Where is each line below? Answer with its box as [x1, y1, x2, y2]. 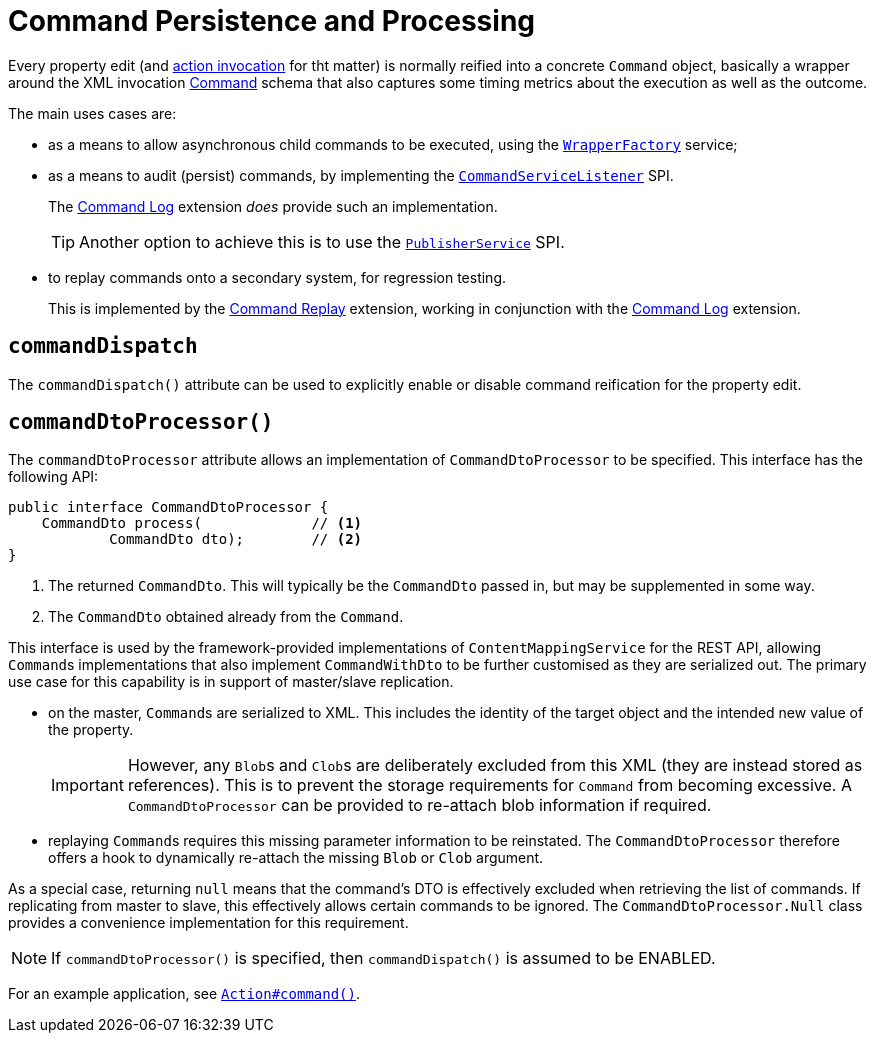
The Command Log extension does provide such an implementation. [48, 197, 498, 215]
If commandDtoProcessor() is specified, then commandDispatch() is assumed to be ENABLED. [51, 948, 716, 969]
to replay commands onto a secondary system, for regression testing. [48, 268, 507, 286]
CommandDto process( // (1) [41, 515, 363, 532]
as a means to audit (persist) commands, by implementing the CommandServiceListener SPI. [48, 166, 674, 184]
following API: [8, 468, 99, 486]
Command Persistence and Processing [8, 4, 536, 38]
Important [51, 775, 124, 796]
